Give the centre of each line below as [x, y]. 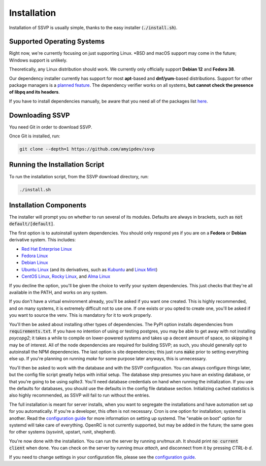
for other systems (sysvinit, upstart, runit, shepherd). [63, 432]
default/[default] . [32, 224]
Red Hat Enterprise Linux [47, 249]
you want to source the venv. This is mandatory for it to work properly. [81, 315]
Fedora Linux [35, 256]
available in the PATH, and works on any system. [58, 292]
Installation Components [48, 205]
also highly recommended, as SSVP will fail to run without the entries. [80, 395]
